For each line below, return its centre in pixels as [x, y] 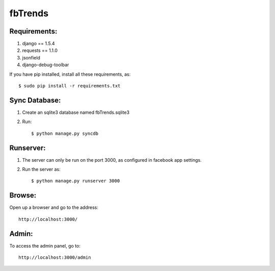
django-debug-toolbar [46, 65]
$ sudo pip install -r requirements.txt [70, 86]
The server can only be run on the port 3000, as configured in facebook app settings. [112, 160]
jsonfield [31, 57]
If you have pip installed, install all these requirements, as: [70, 74]
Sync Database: [35, 100]
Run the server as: [41, 169]
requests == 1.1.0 [40, 50]
